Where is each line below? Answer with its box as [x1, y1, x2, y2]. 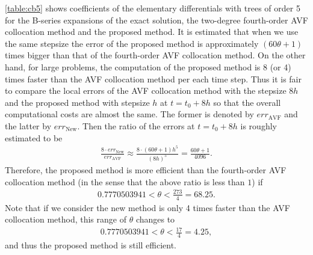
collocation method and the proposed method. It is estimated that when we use [5, 25, 299, 38]
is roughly [240, 119, 277, 132]
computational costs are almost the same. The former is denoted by [5, 108, 254, 120]
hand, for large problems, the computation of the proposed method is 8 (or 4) [5, 60, 291, 73]
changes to [135, 213, 175, 226]
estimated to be [5, 131, 63, 144]
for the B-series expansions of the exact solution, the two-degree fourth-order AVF [5, 13, 308, 26]
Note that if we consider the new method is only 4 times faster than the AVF [5, 201, 290, 214]
